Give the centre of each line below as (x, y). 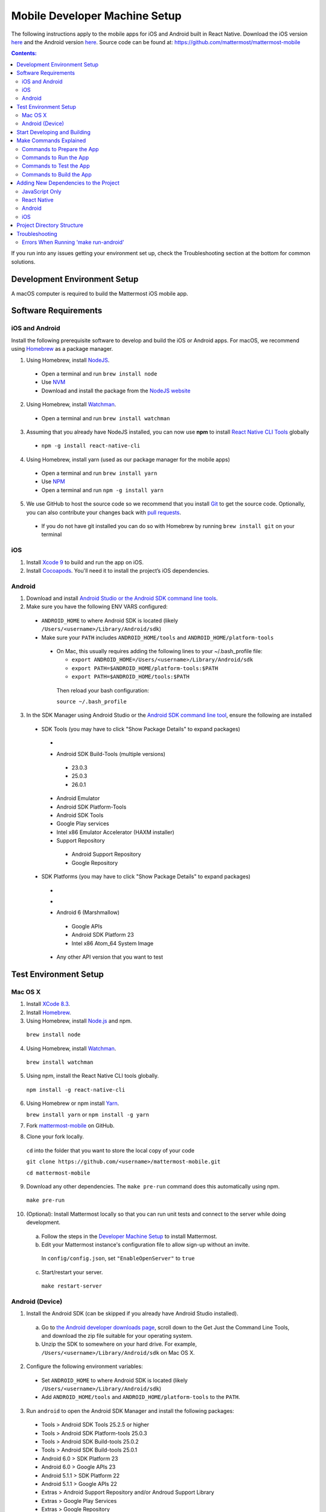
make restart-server (72, 1286)
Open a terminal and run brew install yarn (99, 473)
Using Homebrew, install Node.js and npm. (79, 1021)
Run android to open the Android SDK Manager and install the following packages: (130, 1411)
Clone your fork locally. (55, 1136)
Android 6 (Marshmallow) (88, 913)
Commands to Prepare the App (60, 149)
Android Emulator (78, 798)
